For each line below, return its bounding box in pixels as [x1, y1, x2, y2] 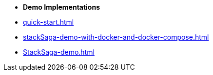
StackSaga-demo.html [23, 48, 95, 56]
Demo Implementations [23, 3, 100, 11]
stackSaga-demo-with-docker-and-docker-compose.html [23, 33, 209, 41]
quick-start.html [23, 18, 74, 26]
